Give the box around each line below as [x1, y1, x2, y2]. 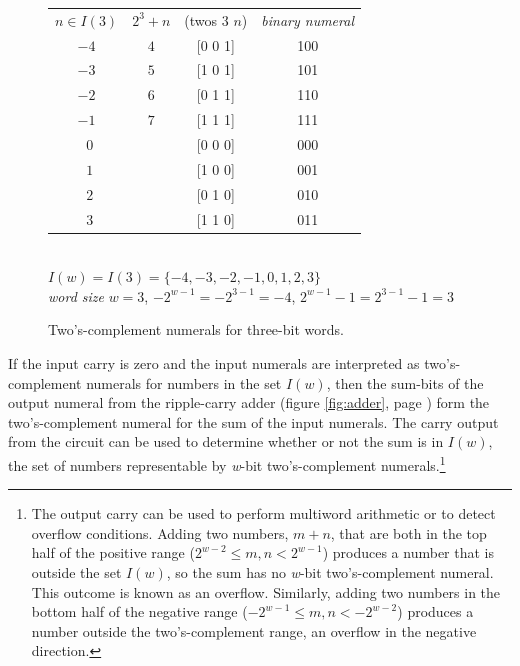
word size [48, 285, 104, 306]
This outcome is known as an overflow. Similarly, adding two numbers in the [31, 581, 501, 602]
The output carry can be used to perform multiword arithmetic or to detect [31, 503, 496, 524]
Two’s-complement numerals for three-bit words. [48, 319, 344, 340]
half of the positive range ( [31, 542, 195, 563]
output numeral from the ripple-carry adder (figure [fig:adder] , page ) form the [8, 392, 490, 413]
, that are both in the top [330, 522, 487, 543]
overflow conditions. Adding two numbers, [31, 522, 289, 543]
